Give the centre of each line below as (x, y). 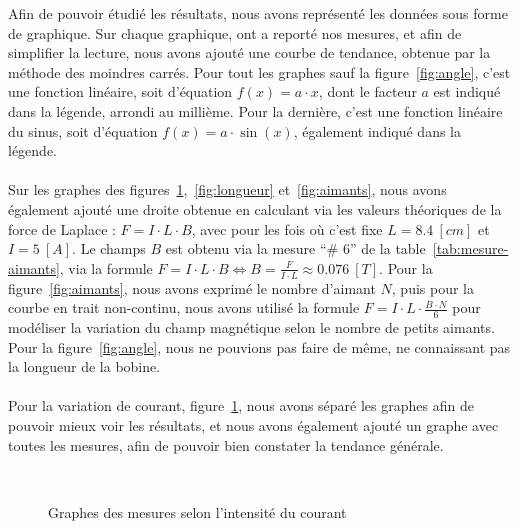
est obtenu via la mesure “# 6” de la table (295, 248)
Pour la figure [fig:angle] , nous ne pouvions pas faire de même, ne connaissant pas (259, 346)
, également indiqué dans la (377, 130)
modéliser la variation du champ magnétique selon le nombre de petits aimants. (251, 326)
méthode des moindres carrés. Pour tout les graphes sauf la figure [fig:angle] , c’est (259, 71)
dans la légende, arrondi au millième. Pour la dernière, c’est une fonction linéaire (255, 110)
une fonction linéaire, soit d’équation (120, 91)
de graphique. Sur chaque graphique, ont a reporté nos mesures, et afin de (235, 32)
